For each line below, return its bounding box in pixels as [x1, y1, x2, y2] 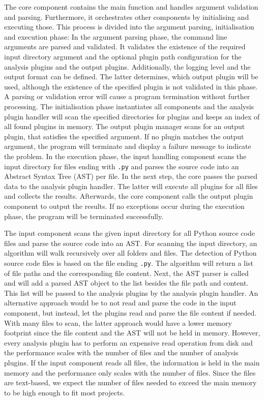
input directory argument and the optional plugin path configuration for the [4, 51, 242, 61]
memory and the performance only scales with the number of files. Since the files [4, 367, 256, 378]
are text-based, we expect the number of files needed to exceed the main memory [4, 377, 257, 388]
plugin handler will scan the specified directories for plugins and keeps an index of [4, 111, 260, 121]
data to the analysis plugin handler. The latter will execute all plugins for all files [4, 180, 258, 191]
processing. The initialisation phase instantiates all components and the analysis [4, 101, 254, 111]
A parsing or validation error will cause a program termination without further [4, 91, 250, 102]
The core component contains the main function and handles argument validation [4, 2, 258, 12]
